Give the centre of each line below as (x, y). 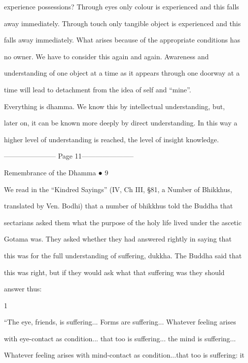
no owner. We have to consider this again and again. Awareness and (106, 56)
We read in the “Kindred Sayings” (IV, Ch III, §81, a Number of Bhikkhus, (118, 189)
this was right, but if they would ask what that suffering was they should (114, 272)
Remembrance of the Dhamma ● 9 (56, 172)
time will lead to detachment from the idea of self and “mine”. (98, 89)
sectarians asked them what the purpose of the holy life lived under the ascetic (123, 222)
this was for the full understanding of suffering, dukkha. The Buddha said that (123, 255)
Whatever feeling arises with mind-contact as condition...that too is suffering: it (124, 355)
